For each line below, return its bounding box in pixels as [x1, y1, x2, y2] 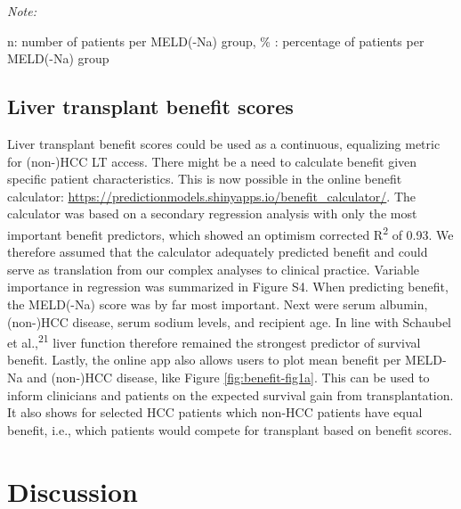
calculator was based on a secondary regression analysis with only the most [7, 204, 417, 223]
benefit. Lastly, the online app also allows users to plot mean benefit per [7, 350, 401, 369]
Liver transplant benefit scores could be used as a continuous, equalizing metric [7, 134, 441, 152]
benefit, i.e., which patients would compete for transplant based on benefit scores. [7, 420, 452, 439]
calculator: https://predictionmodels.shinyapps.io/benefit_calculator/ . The [7, 186, 417, 205]
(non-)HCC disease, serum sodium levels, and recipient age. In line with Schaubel [7, 312, 451, 331]
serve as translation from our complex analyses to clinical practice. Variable [7, 259, 419, 278]
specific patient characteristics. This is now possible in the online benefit [7, 169, 402, 188]
